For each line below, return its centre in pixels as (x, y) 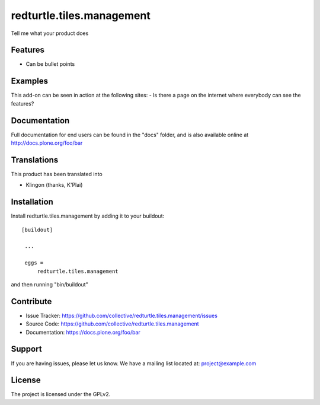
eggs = (34, 263)
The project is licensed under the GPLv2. (61, 394)
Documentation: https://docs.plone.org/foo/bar (83, 332)
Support (26, 349)
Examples (30, 81)
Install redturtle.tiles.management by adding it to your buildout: (88, 216)
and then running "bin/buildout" (49, 284)
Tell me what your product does (50, 33)
